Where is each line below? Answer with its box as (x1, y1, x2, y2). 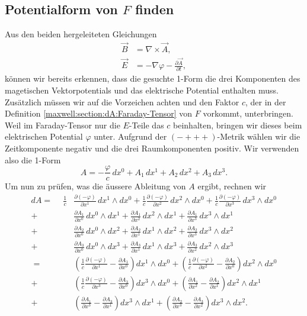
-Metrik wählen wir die (217, 130, 300, 143)
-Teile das (129, 118, 164, 131)
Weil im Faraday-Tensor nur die (5, 118, 120, 131)
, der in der (245, 95, 286, 108)
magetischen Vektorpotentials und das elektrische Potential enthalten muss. (5, 84, 279, 96)
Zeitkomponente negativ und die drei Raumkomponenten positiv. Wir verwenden (5, 142, 299, 154)
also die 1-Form (5, 153, 61, 166)
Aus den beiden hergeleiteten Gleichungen (5, 28, 157, 40)
